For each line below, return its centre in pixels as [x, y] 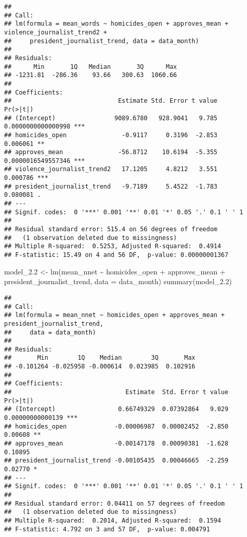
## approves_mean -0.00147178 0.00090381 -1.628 [116, 444]
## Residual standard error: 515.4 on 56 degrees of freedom [111, 229]
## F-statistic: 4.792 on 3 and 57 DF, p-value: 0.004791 [107, 529]
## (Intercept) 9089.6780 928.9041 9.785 [111, 118]
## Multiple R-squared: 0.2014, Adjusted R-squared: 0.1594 [113, 520]
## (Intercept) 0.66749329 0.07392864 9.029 [116, 409]
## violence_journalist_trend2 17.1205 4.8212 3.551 [111, 169]
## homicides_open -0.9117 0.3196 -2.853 [111, 135]
